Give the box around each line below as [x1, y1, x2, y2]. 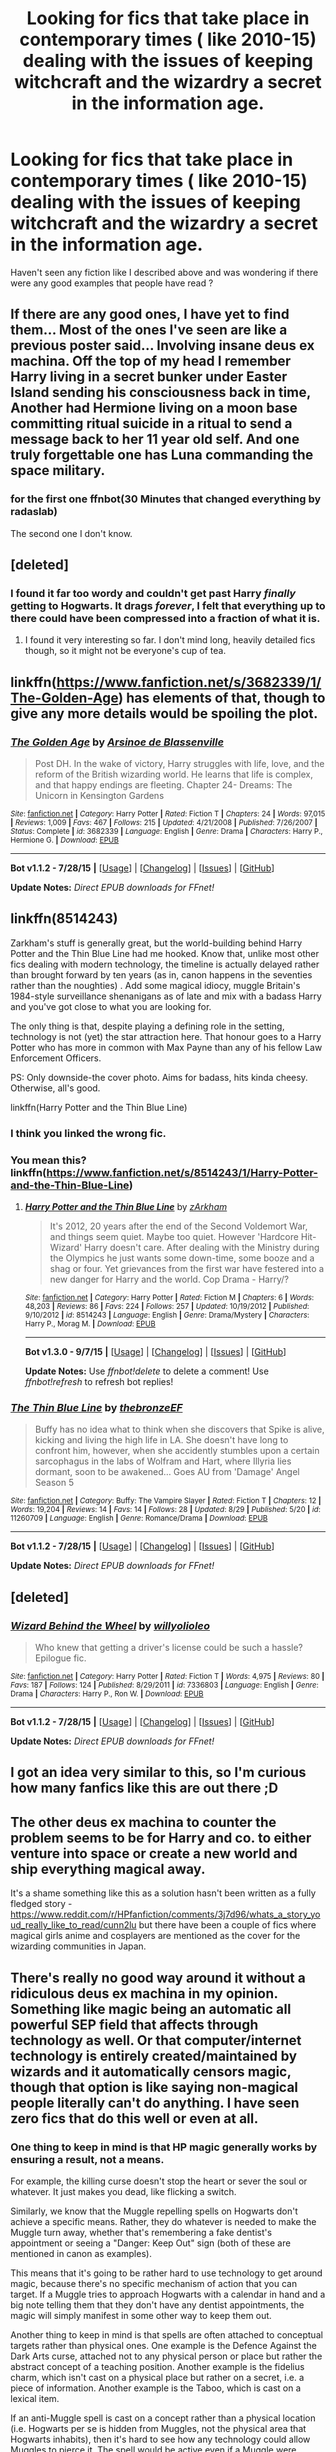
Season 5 [34, 1477, 75, 1489]
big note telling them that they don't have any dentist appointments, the [10, 2298, 305, 2311]
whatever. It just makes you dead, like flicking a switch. [10, 2185, 237, 2197]
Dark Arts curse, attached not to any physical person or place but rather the [10, 2350, 323, 2362]
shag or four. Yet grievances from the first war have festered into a [49, 1263, 325, 1275]
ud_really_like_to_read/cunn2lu [10, 1919, 137, 1931]
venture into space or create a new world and [10, 1845, 298, 1862]
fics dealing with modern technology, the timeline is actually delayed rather [10, 958, 320, 970]
